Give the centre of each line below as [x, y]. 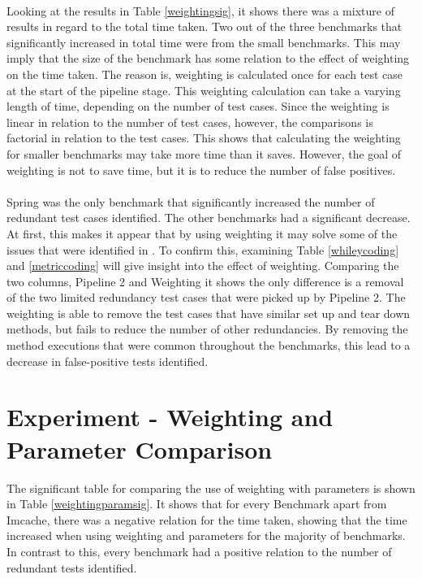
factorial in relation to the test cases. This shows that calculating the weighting [204, 138]
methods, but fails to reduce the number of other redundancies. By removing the [207, 329]
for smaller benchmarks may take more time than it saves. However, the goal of [204, 153]
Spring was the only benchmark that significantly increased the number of [191, 201]
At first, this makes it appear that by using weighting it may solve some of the [202, 233]
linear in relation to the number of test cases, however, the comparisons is [190, 122]
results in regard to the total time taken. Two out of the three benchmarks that [205, 26]
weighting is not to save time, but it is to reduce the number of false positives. [201, 170]
